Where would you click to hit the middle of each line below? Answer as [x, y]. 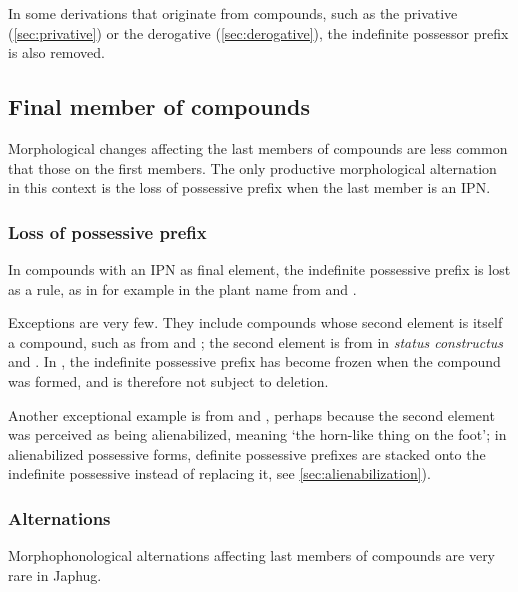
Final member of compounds [159, 106]
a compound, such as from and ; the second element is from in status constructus [256, 341]
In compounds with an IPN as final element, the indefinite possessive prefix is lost [259, 268]
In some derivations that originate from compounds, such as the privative [233, 13]
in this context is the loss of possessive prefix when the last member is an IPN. [249, 187]
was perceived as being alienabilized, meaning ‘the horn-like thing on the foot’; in [257, 434]
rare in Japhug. [55, 574]
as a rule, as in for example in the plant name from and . [182, 288]
